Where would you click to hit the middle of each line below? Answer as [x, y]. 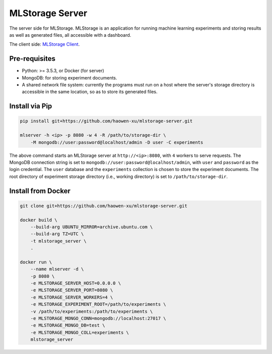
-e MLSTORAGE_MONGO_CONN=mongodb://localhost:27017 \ [98, 318]
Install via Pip [31, 106]
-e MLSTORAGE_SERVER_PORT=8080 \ [72, 290]
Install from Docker [40, 191]
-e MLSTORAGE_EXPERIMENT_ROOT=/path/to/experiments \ [98, 304]
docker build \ [39, 220]
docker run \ [36, 262]
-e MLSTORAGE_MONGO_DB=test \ [68, 325]
